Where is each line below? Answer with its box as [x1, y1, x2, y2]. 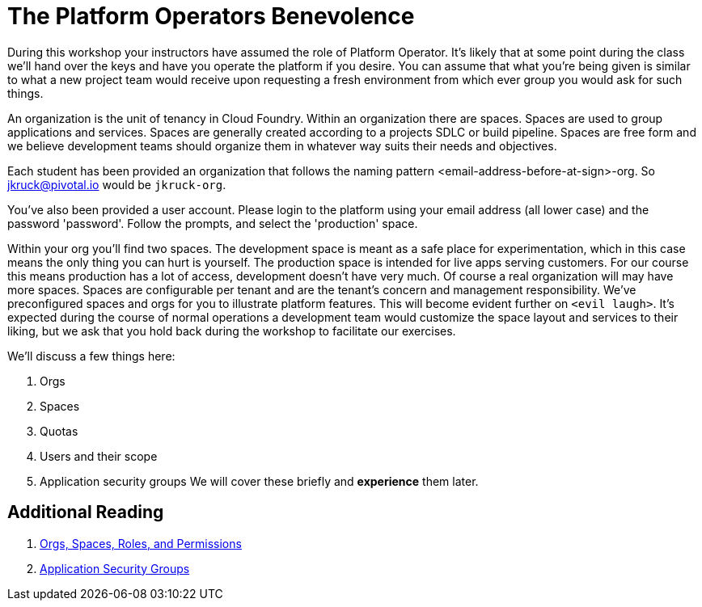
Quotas [40, 424, 78, 438]
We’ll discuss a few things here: [7, 348, 175, 363]
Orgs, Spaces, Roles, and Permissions [40, 536, 242, 550]
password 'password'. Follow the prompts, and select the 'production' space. [7, 216, 418, 230]
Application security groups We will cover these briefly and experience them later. [40, 474, 479, 488]
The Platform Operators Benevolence [7, 2, 415, 30]
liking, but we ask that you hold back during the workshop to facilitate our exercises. [7, 323, 456, 338]
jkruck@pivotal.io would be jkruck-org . [7, 177, 226, 192]
